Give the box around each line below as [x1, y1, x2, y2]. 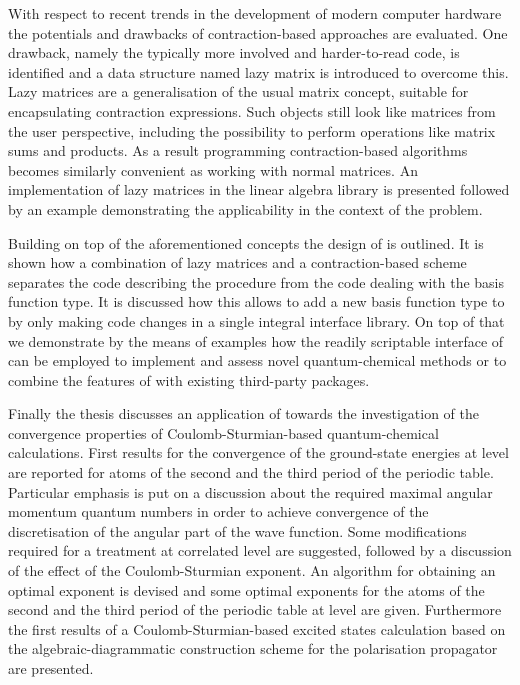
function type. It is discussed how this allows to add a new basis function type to [8, 291, 505, 312]
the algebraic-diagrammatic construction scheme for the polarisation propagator [8, 638, 498, 659]
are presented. [8, 658, 94, 678]
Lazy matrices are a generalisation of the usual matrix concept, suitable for [8, 81, 469, 102]
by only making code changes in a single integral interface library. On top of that [8, 310, 505, 331]
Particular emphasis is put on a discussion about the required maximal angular [8, 481, 493, 502]
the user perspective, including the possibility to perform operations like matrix [8, 120, 496, 141]
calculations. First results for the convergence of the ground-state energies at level [8, 442, 509, 463]
